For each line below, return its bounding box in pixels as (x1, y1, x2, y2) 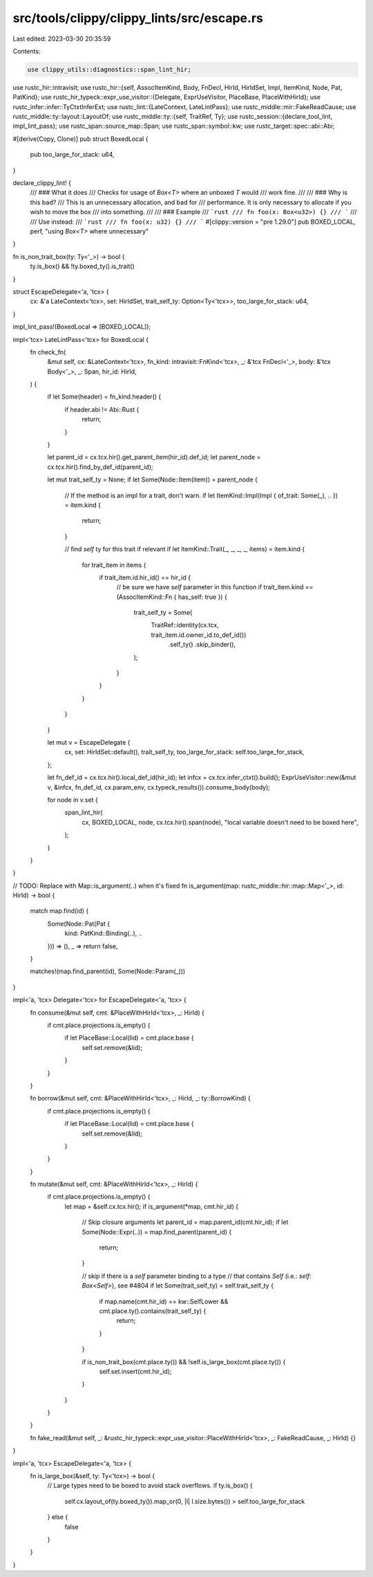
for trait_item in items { (82, 560, 146, 569)
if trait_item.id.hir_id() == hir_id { (99, 573, 191, 582)
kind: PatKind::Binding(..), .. (64, 929, 143, 937)
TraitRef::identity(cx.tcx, (151, 621, 219, 629)
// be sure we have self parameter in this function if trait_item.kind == (116, 583, 314, 591)
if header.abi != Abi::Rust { (64, 405, 140, 414)
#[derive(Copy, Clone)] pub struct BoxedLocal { (12, 135, 149, 143)
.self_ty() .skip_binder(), (168, 640, 236, 649)
